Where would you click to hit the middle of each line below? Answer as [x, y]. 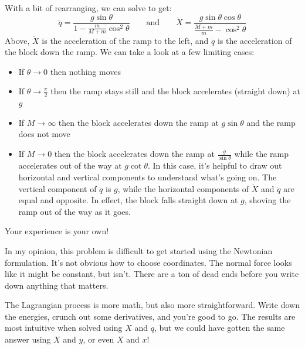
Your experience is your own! [57, 231]
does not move [44, 134]
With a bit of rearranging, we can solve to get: [88, 8]
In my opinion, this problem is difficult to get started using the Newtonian [139, 250]
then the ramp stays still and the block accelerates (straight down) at [175, 91]
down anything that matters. [57, 285]
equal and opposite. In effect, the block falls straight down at [128, 200]
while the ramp [262, 154]
